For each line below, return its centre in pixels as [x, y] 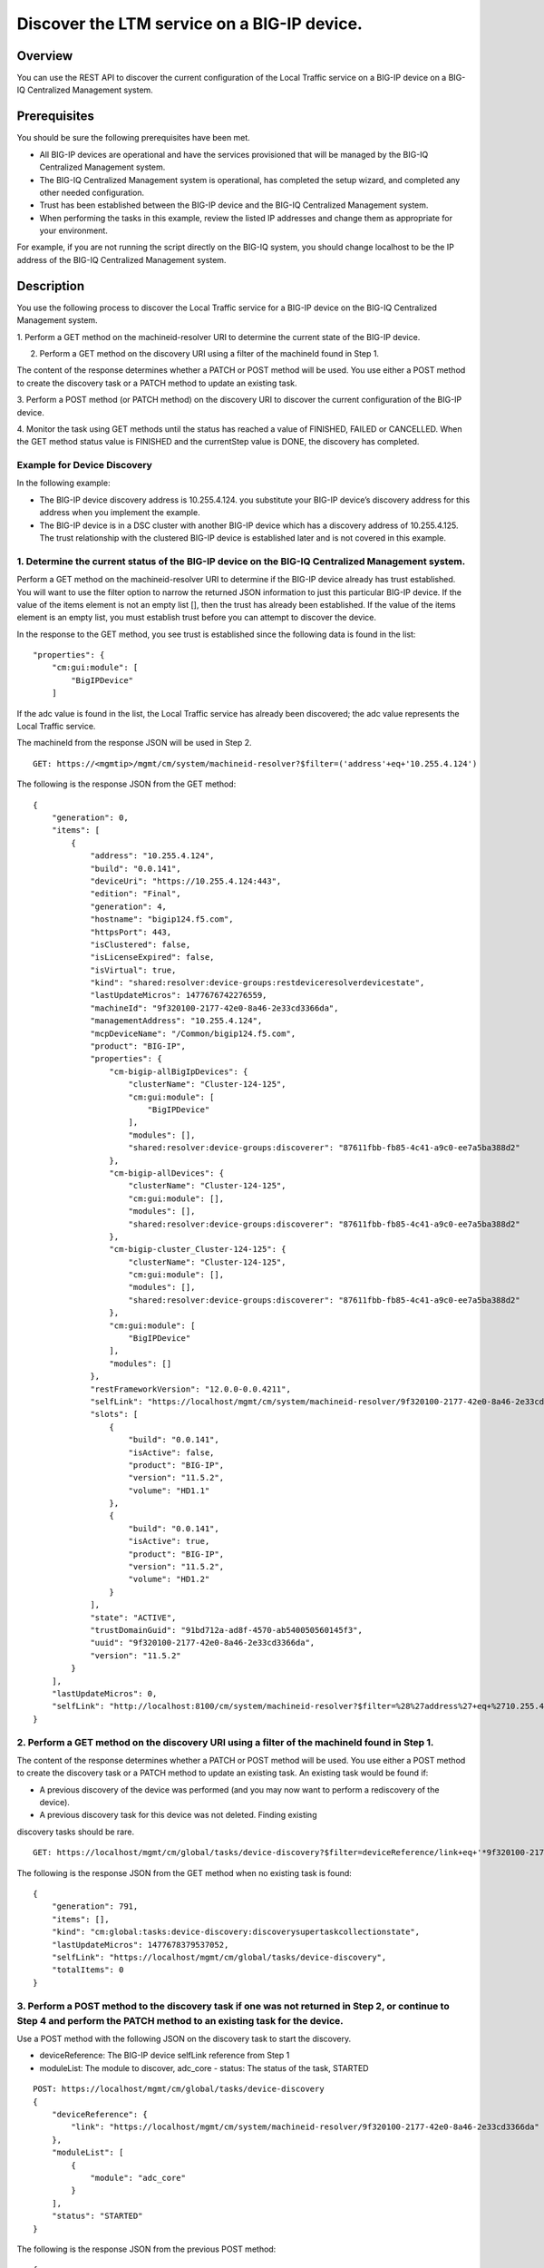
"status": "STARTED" [97, 2216]
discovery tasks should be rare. [76, 1832]
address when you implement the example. [120, 513]
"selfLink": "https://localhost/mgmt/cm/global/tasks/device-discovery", [219, 1957]
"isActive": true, [169, 1541]
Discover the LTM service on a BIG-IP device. [189, 24]
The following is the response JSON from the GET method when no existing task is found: [185, 1872]
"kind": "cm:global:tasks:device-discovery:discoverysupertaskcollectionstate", [236, 1932]
